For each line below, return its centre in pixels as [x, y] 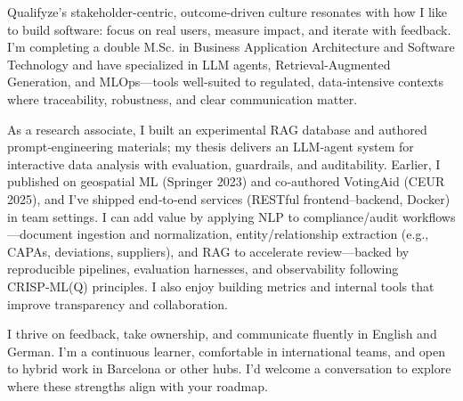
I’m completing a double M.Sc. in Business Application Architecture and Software [231, 47]
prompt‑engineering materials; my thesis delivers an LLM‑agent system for [211, 147]
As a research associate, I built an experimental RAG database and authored [217, 129]
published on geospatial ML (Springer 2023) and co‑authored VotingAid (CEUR [226, 181]
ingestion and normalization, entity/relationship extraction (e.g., [253, 234]
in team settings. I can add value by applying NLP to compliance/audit [203, 216]
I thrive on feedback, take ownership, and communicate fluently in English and [222, 334]
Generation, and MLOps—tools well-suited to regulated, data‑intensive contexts [225, 82]
